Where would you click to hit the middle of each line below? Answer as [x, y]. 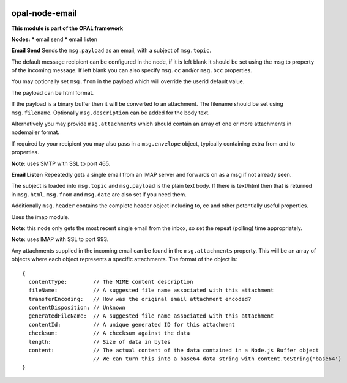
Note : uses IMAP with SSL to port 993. [60, 239]
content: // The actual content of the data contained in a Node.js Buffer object [174, 351]
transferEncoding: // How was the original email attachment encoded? [140, 299]
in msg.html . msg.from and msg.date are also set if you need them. [99, 194]
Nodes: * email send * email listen [54, 39]
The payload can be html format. [53, 92]
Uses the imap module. [40, 217]
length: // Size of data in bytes [99, 342]
